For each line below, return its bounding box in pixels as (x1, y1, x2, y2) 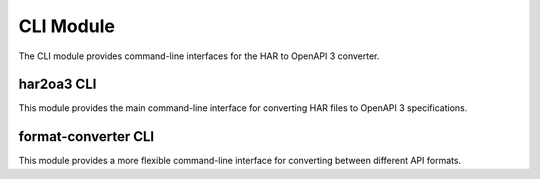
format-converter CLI (18, 128, 155, 145)
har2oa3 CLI (18, 76, 97, 93)
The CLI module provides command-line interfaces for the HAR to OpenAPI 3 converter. (18, 50, 380, 62)
